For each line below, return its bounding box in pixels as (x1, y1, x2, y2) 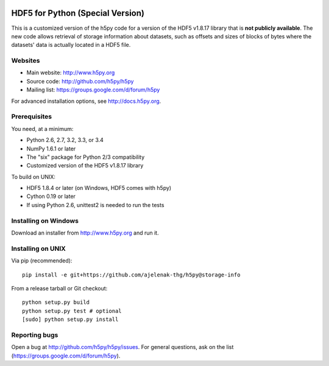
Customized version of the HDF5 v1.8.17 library (26, 162, 144, 169)
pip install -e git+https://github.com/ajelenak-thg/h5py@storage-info (22, 271, 241, 278)
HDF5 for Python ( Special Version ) (11, 8, 144, 18)
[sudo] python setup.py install (22, 316, 119, 323)
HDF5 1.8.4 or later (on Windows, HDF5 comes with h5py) (26, 185, 172, 192)
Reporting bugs (11, 331, 58, 339)
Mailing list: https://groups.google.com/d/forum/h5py (26, 86, 160, 94)
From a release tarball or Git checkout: (11, 284, 108, 292)
